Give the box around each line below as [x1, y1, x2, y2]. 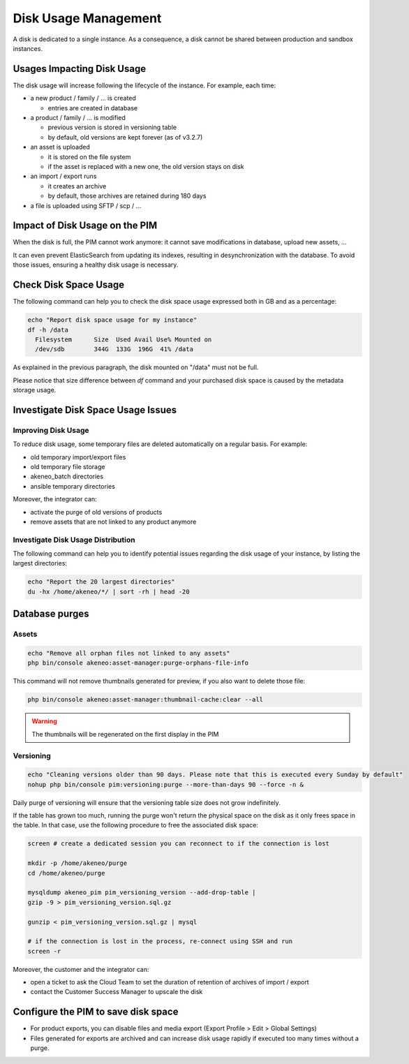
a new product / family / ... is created [30, 94, 136, 103]
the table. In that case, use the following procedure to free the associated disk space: [13, 821, 258, 829]
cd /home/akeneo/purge [27, 869, 105, 877]
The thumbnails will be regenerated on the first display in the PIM [31, 730, 219, 738]
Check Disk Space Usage [13, 279, 125, 291]
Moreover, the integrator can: [13, 495, 97, 503]
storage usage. [13, 386, 57, 394]
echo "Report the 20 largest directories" [27, 578, 175, 586]
